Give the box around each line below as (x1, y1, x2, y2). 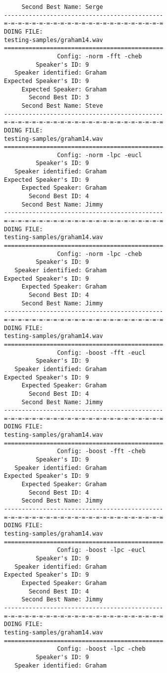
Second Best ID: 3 (29, 94, 89, 101)
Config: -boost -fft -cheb (57, 448, 146, 455)
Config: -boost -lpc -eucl (57, 547, 146, 554)
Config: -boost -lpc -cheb (57, 645, 146, 653)
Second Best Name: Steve (21, 102, 103, 109)
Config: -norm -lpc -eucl (57, 151, 142, 159)
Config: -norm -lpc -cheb (57, 250, 142, 257)
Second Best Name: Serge (21, 3, 103, 10)
